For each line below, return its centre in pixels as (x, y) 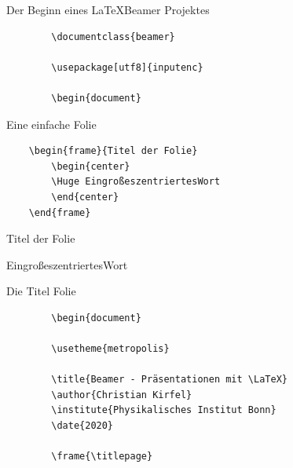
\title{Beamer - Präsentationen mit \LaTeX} (169, 380)
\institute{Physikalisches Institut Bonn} (164, 410)
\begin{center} (91, 166)
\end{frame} (60, 212)
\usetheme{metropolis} (110, 349)
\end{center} (85, 197)
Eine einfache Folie (51, 124)
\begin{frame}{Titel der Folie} (113, 151)
